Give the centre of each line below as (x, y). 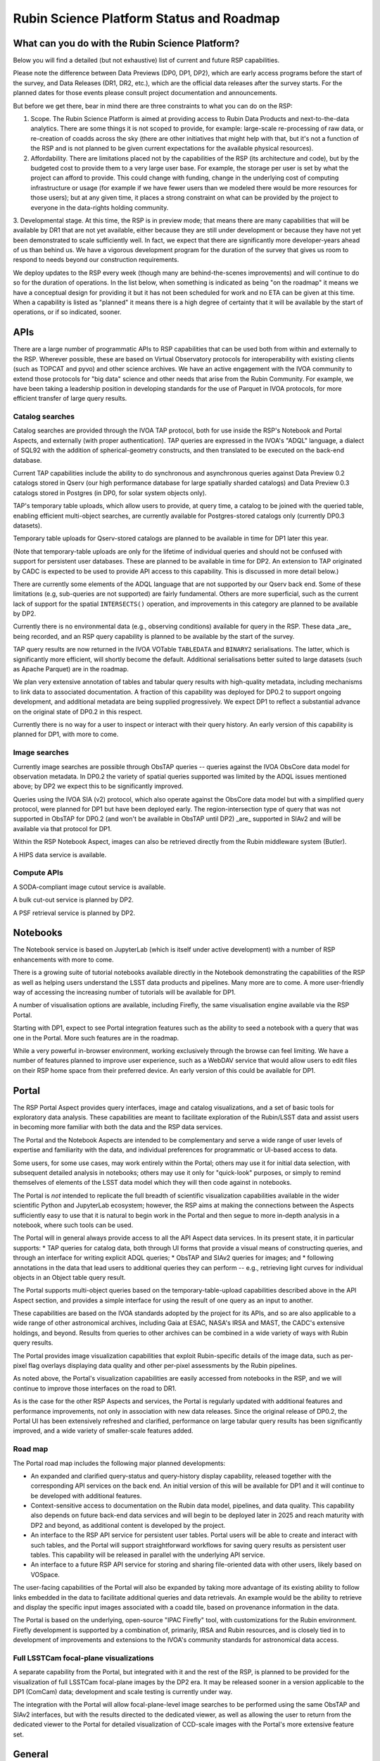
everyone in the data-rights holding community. (100, 207)
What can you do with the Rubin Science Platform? (126, 43)
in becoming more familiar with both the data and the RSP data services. (118, 1127)
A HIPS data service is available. (60, 854)
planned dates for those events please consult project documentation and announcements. (145, 93)
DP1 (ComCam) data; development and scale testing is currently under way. (122, 1692)
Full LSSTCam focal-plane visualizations (83, 1657)
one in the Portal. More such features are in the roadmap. (96, 1038)
